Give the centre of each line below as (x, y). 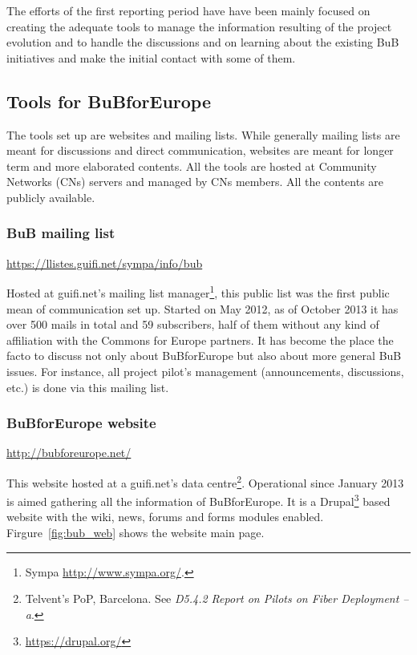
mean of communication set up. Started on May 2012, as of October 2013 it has (202, 308)
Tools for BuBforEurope (109, 101)
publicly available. (51, 197)
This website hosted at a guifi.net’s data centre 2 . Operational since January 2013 (205, 481)
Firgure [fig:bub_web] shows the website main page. (136, 533)
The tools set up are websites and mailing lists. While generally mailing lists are (203, 134)
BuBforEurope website (81, 423)
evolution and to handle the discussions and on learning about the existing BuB (203, 42)
